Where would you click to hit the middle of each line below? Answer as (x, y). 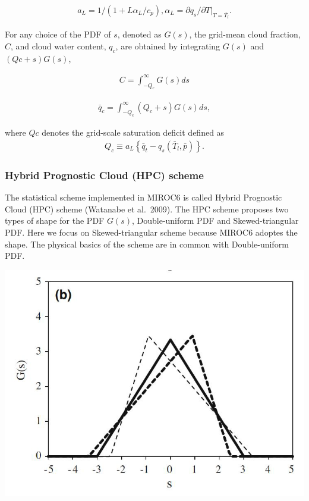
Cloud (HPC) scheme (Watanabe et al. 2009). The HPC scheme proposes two (147, 209)
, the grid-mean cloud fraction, (245, 34)
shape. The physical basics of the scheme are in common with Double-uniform (147, 244)
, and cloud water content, (59, 46)
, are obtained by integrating (168, 46)
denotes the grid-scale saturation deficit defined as (133, 132)
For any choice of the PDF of (58, 34)
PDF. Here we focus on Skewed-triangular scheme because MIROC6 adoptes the (151, 232)
